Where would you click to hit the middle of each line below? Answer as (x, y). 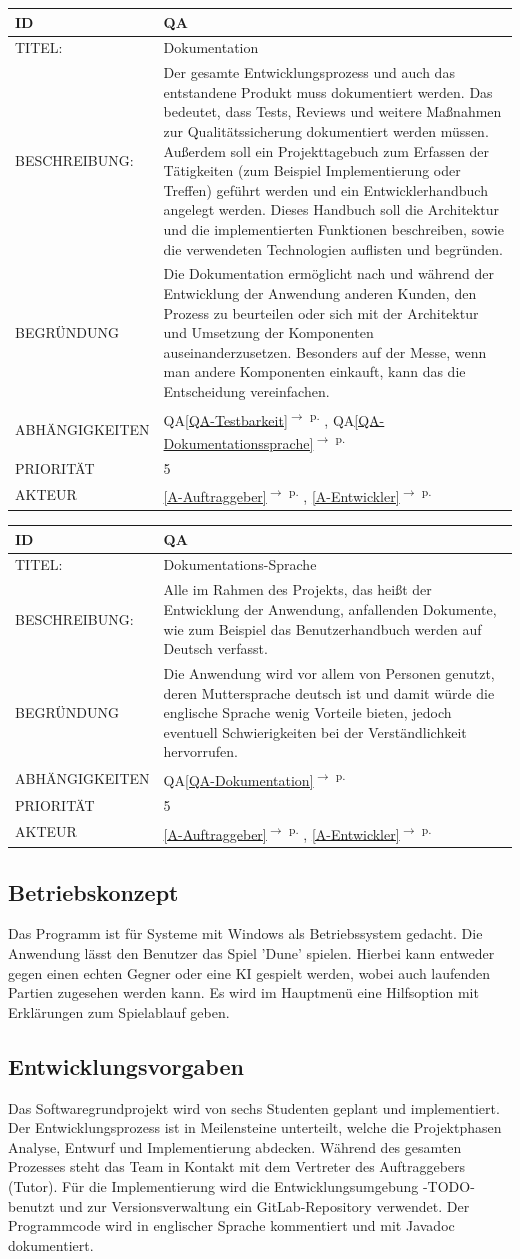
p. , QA (332, 418)
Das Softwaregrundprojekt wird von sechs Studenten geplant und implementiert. (254, 1107)
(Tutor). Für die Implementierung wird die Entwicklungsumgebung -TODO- (241, 1186)
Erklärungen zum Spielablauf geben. (119, 1011)
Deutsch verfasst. (215, 648)
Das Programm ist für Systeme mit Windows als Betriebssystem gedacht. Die (245, 933)
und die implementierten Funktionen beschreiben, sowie (333, 228)
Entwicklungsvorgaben (126, 1065)
